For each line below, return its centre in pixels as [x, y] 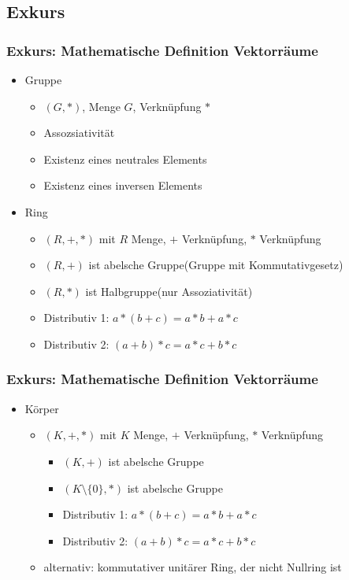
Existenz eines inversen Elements [123, 185]
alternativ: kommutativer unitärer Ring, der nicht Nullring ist [193, 567]
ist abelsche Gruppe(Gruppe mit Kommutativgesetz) [216, 265]
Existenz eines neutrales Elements [125, 159]
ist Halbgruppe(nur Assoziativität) [169, 291]
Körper [42, 408]
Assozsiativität [79, 133]
